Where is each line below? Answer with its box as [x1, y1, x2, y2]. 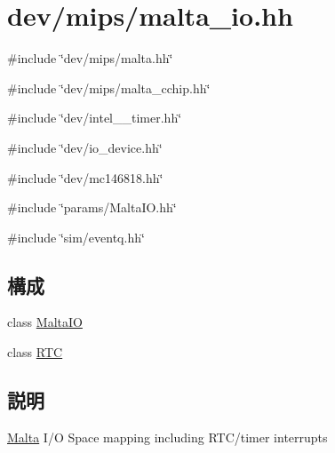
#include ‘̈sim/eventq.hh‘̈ [7, 227, 145, 246]
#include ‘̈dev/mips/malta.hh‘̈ [7, 49, 173, 68]
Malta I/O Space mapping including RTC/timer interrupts [7, 427, 328, 446]
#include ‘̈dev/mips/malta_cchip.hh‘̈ [7, 78, 211, 97]
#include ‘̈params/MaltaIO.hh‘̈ [7, 198, 177, 217]
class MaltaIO [7, 313, 83, 331]
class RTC [7, 343, 63, 362]
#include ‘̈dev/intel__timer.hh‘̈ [7, 108, 182, 127]
